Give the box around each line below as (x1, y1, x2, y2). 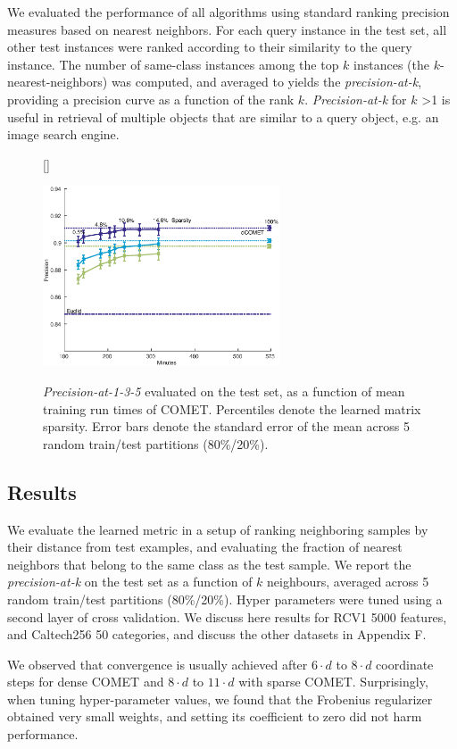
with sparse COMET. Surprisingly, (238, 672, 428, 691)
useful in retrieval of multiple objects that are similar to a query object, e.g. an (7, 107, 439, 126)
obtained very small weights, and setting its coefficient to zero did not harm (7, 707, 422, 726)
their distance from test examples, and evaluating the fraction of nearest (7, 537, 403, 556)
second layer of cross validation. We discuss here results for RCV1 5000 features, (7, 607, 447, 626)
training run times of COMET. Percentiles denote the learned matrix (43, 399, 421, 418)
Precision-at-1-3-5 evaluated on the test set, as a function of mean (43, 381, 405, 400)
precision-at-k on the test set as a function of (7, 572, 253, 591)
